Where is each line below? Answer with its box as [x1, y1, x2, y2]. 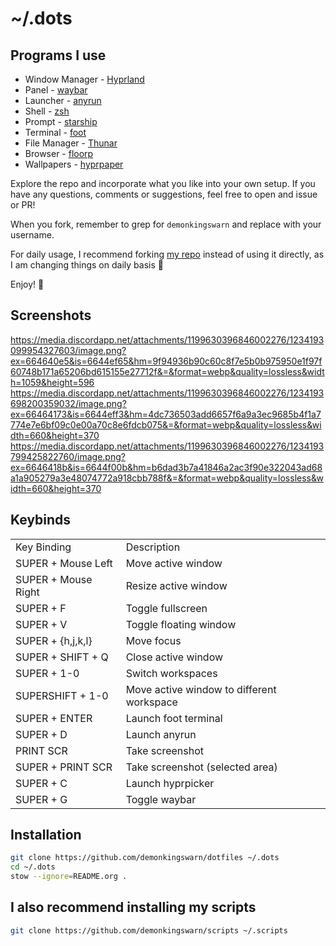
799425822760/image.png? [10, 450, 126, 462]
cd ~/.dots [10, 862, 56, 872]
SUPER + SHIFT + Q [15, 650, 109, 664]
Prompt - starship [24, 116, 98, 127]
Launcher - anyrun [24, 95, 102, 106]
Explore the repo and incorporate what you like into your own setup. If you [10, 178, 316, 189]
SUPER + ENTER [15, 711, 93, 725]
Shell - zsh [24, 105, 70, 117]
